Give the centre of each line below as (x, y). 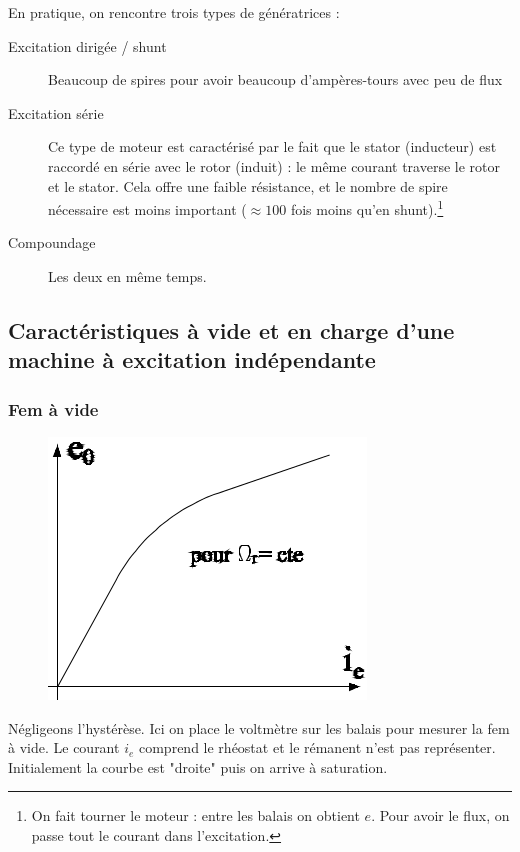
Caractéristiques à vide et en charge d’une (231, 329)
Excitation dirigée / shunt (87, 45)
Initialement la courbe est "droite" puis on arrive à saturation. (198, 766)
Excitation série (56, 112)
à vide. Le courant (64, 747)
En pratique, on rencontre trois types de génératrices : (174, 12)
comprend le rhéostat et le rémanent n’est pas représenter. (317, 747)
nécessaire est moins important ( (147, 208)
